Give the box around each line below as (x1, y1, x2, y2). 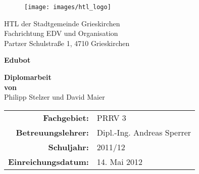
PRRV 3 (96, 111, 126, 123)
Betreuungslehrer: (16, 126, 89, 138)
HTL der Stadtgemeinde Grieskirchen (4, 18, 120, 28)
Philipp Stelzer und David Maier (4, 92, 105, 102)
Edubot (4, 55, 31, 65)
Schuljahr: (48, 141, 89, 153)
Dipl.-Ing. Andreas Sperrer (96, 126, 191, 138)
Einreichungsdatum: (8, 155, 89, 167)
